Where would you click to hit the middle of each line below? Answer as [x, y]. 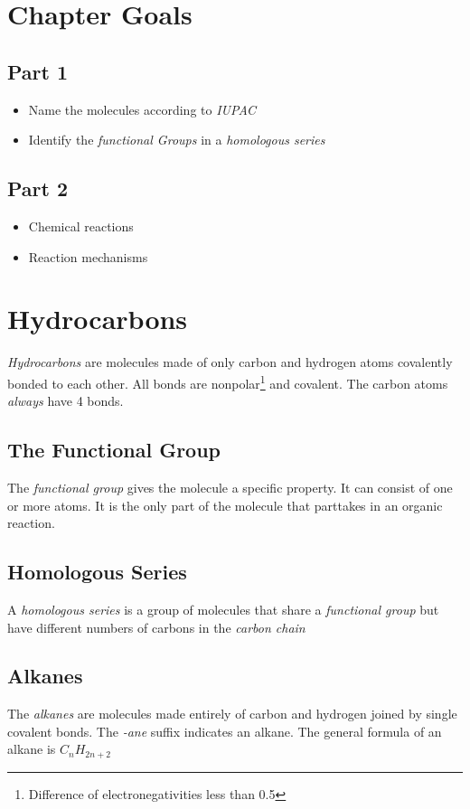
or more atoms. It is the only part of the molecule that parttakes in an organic [225, 505]
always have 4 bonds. [66, 401]
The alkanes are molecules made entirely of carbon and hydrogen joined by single [232, 714]
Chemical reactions [81, 226]
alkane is [32, 749]
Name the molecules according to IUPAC [142, 109]
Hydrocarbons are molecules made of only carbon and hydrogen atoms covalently [230, 362]
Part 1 [38, 71]
